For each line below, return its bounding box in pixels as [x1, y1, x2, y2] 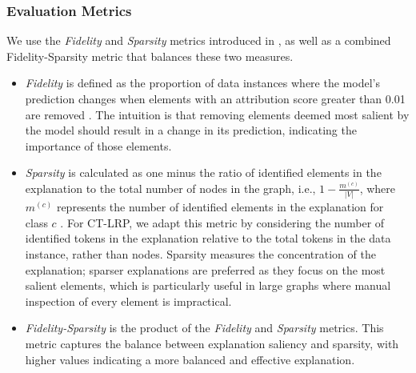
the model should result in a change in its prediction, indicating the [25, 122, 357, 138]
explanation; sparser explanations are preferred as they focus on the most [25, 261, 386, 278]
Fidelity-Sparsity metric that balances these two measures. [6, 47, 294, 64]
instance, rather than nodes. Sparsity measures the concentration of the [25, 246, 376, 263]
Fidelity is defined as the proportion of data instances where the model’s [25, 74, 380, 91]
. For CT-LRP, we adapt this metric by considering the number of [60, 214, 385, 231]
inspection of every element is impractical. [25, 292, 232, 309]
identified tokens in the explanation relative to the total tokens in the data [25, 230, 391, 247]
